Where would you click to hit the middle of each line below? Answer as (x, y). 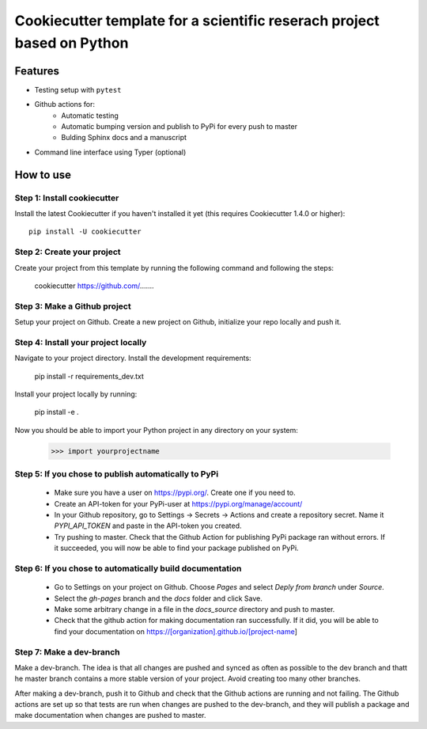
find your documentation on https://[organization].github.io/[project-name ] (176, 631)
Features (37, 71)
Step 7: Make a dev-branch (67, 651)
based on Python (72, 43)
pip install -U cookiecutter (85, 232)
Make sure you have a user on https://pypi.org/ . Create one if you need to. (175, 493)
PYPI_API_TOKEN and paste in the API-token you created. (148, 526)
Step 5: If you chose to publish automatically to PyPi (117, 474)
